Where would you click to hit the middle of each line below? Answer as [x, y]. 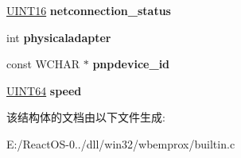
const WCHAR [43, 64]
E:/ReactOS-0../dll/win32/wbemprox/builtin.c [121, 143]
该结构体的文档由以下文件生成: [86, 117]
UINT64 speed [44, 90]
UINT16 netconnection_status [89, 10]
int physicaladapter [59, 37]
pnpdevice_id [131, 64]
